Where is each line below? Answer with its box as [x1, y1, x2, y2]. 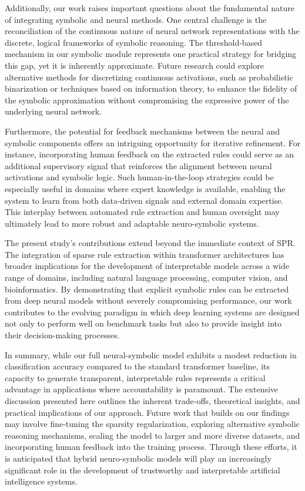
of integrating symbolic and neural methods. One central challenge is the [5, 13, 267, 25]
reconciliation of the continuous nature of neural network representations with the [5, 25, 300, 37]
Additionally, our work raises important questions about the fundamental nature [5, 2, 294, 14]
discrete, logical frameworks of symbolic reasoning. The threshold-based [5, 36, 263, 48]
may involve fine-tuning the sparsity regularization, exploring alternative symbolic [5, 418, 300, 430]
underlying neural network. [5, 105, 102, 117]
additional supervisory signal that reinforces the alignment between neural [5, 159, 272, 171]
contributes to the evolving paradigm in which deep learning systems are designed [5, 305, 300, 318]
